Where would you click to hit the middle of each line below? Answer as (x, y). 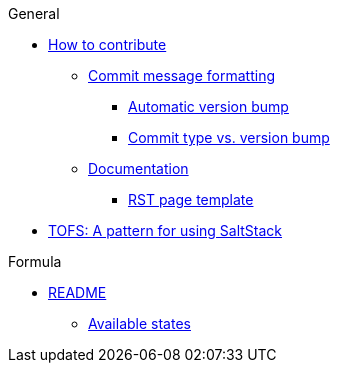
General (34, 13)
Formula (35, 261)
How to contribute (107, 44)
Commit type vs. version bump (229, 137)
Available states (139, 323)
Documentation (138, 168)
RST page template (191, 199)
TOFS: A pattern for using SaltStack (165, 230)
